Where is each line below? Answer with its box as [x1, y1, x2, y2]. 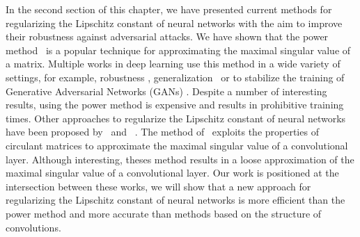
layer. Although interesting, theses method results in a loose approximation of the [6, 152, 354, 166]
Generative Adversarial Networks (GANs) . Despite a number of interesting [6, 83, 327, 98]
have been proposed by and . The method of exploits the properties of [6, 124, 319, 139]
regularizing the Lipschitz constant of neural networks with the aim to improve [6, 15, 343, 30]
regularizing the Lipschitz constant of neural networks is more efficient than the [6, 193, 345, 207]
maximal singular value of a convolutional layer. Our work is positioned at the [6, 165, 339, 180]
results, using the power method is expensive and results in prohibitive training [6, 97, 344, 112]
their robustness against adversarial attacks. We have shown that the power [6, 29, 329, 44]
